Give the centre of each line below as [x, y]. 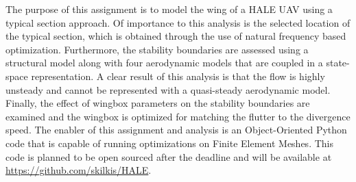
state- [338, 63]
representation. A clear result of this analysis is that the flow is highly [178, 76]
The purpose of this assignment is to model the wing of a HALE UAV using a [169, 9]
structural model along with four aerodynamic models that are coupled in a [164, 63]
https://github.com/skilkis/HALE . [79, 170]
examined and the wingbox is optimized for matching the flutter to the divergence [178, 116]
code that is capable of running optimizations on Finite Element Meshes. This [169, 143]
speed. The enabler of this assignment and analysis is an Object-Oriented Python [176, 130]
